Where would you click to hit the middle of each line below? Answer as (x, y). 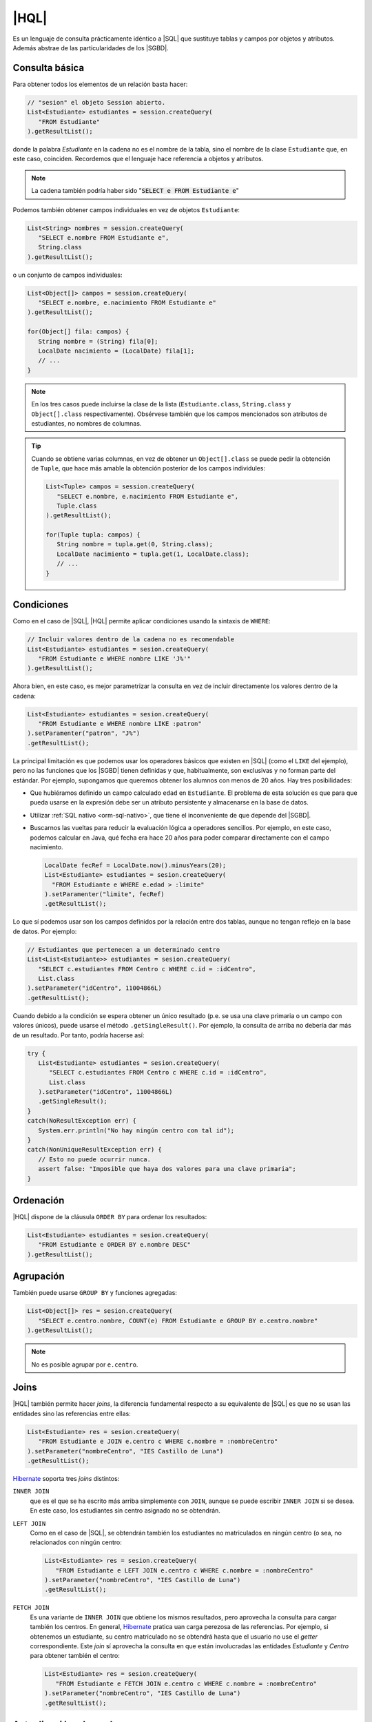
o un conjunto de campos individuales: (68, 275)
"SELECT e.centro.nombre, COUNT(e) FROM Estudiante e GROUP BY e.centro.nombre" (178, 1320)
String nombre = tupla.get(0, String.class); (135, 544)
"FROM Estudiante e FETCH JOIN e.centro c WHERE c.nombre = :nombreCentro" (186, 1683)
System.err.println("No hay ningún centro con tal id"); (136, 1130)
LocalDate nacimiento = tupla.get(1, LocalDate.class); (153, 554)
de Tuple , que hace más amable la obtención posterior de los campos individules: (148, 468)
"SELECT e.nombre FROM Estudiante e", (104, 237)
